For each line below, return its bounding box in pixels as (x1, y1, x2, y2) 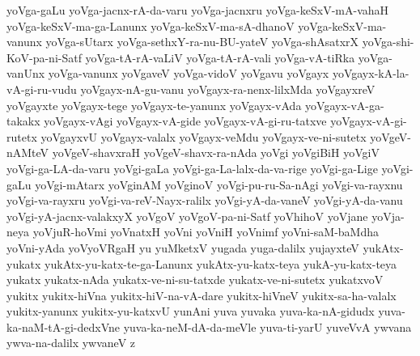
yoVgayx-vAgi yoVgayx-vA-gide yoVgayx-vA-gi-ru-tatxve (44, 112, 327, 129)
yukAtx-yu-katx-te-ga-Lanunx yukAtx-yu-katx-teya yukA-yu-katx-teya (45, 255, 397, 272)
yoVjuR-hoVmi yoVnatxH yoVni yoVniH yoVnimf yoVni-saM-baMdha (32, 223, 380, 240)
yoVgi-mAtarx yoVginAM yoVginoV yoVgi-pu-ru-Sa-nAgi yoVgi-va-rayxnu (35, 176, 403, 193)
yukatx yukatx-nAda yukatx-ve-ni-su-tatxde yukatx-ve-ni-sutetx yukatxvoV (6, 271, 384, 288)
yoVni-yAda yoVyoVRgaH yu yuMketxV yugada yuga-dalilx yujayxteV (6, 239, 359, 256)
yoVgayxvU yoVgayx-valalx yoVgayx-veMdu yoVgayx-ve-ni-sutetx (40, 128, 367, 145)
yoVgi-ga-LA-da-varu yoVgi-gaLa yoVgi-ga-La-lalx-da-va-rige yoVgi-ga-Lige (6, 159, 378, 176)
